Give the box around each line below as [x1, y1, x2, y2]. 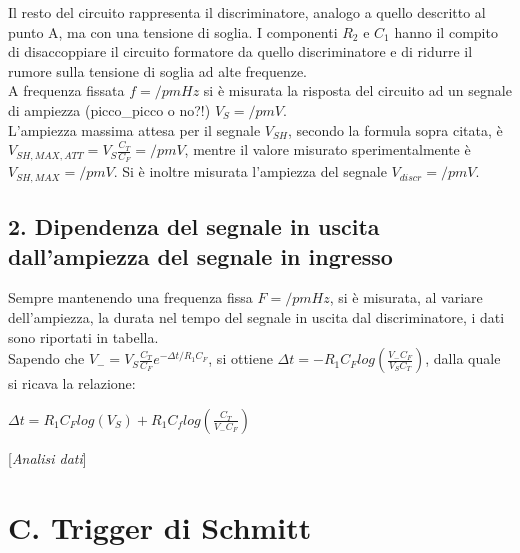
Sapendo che [8, 348, 85, 369]
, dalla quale [425, 348, 501, 369]
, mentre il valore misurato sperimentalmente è [184, 139, 471, 160]
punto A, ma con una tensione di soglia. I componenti [8, 21, 338, 42]
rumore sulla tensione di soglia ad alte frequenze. [8, 60, 308, 81]
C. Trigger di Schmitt [8, 506, 312, 547]
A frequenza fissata [8, 80, 125, 101]
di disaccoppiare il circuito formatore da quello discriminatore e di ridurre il [8, 41, 473, 62]
